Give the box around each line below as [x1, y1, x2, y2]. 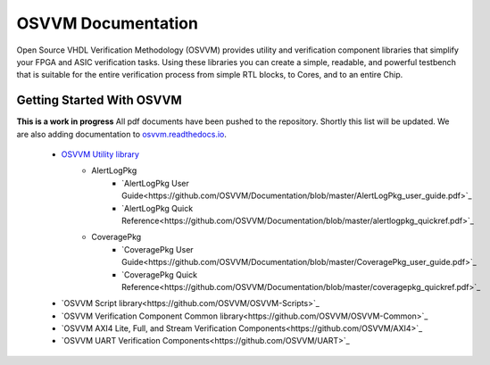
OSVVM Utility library [61, 149, 140, 160]
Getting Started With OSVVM [16, 93, 182, 108]
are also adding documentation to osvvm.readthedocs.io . [16, 129, 228, 139]
